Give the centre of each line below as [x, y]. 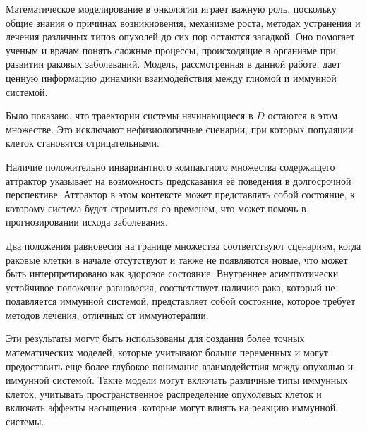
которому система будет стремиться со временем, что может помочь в [156, 208]
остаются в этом [303, 115]
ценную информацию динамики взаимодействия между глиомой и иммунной [171, 77]
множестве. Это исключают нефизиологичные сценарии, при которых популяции [180, 129]
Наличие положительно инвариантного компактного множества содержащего [170, 166]
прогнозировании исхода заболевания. [87, 222]
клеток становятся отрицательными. [83, 143]
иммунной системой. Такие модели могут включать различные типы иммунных [177, 380]
